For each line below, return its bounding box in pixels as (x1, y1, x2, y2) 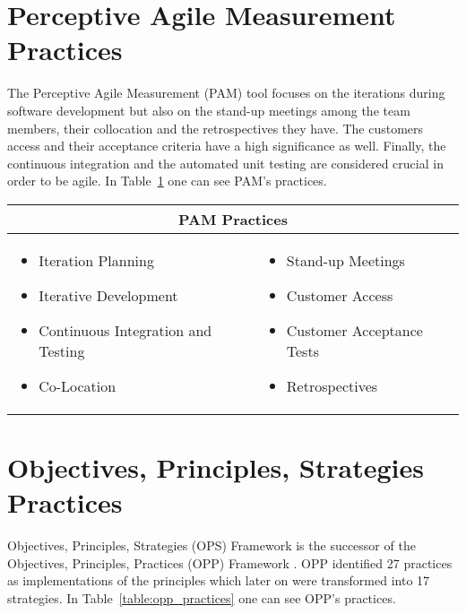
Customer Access (286, 284, 393, 306)
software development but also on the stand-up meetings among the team (7, 100, 410, 119)
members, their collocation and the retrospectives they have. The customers (7, 118, 424, 137)
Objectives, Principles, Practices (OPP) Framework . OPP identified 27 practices (7, 553, 453, 572)
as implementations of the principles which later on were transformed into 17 (7, 571, 430, 590)
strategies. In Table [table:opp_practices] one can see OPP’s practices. (7, 588, 396, 607)
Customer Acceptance (286, 319, 423, 341)
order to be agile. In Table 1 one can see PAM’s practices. (7, 171, 327, 190)
